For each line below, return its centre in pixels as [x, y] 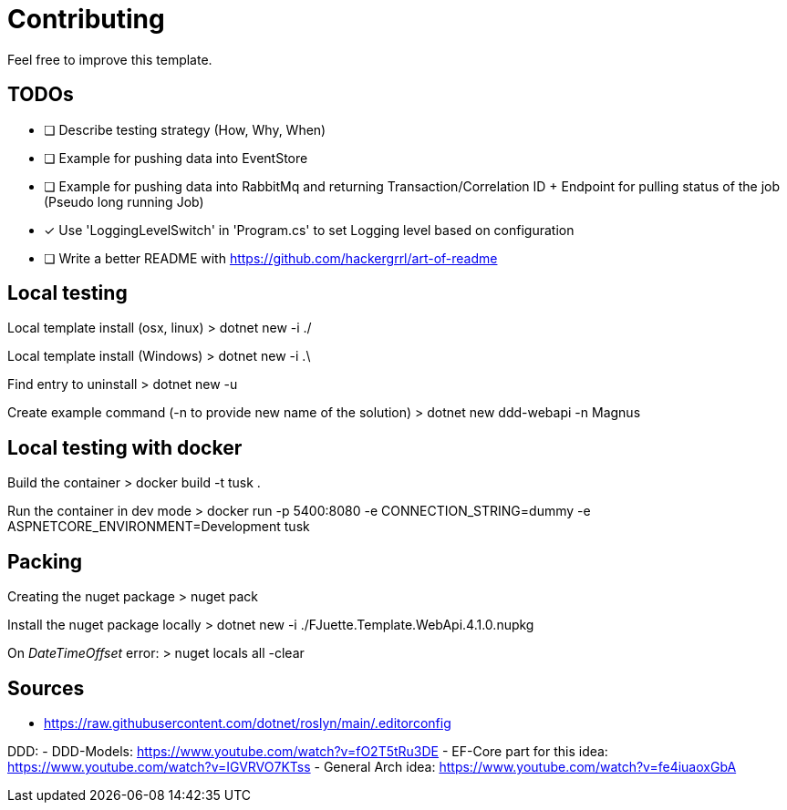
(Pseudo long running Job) [124, 201]
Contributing [86, 19]
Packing [45, 561]
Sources [46, 688]
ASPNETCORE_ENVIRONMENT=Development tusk [159, 527]
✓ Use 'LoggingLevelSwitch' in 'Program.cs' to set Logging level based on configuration [309, 230]
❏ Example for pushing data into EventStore [176, 158]
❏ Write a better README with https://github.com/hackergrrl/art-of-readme [271, 258]
